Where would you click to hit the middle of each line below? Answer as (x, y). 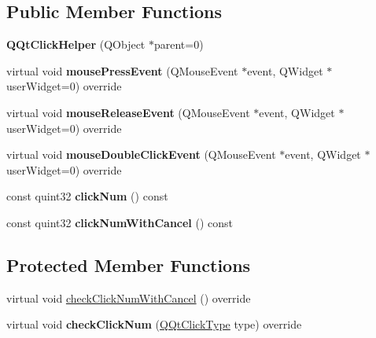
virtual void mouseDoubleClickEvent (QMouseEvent (141, 154)
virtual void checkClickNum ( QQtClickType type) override (154, 324)
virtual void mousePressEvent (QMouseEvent (122, 70)
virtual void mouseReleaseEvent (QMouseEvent (128, 112)
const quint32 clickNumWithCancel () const (120, 222)
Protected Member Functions (129, 265)
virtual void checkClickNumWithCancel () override (129, 298)
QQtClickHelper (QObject (76, 44)
